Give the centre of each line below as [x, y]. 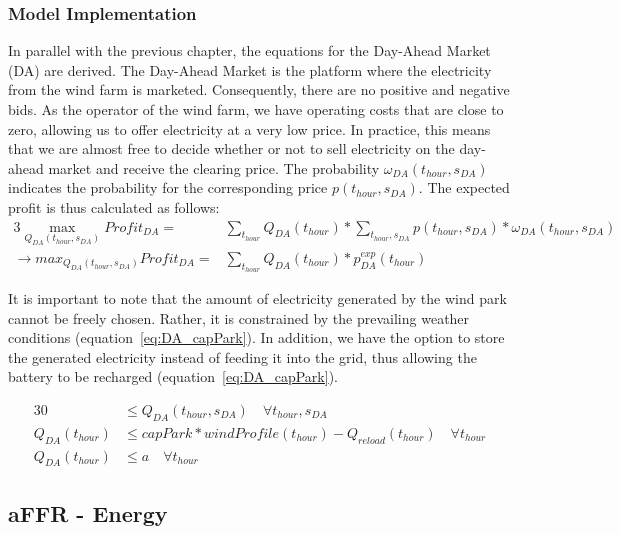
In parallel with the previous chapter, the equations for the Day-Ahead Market [249, 50]
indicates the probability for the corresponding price [168, 187]
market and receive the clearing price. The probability [214, 167]
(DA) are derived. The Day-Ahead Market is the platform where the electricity [250, 69]
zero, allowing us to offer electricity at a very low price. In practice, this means [249, 128]
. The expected [464, 187]
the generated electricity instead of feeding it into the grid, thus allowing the [242, 356]
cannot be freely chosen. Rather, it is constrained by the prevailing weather [239, 317]
